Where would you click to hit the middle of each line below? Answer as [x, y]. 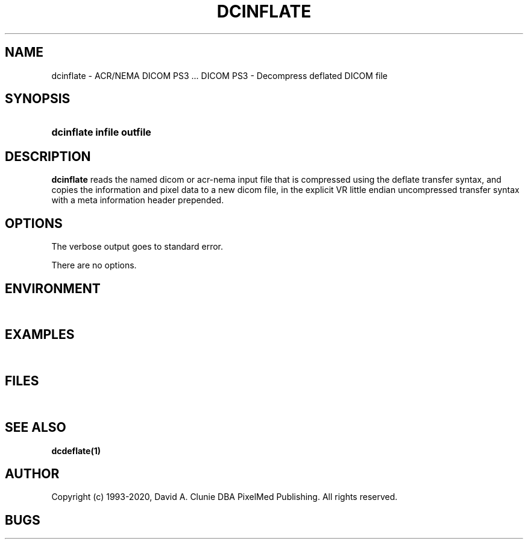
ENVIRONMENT [53, 288]
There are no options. [94, 265]
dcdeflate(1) [76, 451]
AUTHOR [32, 473]
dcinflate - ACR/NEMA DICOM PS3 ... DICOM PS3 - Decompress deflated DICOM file [220, 75]
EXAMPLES [40, 335]
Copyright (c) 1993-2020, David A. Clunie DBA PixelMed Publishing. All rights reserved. [225, 497]
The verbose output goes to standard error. [137, 247]
